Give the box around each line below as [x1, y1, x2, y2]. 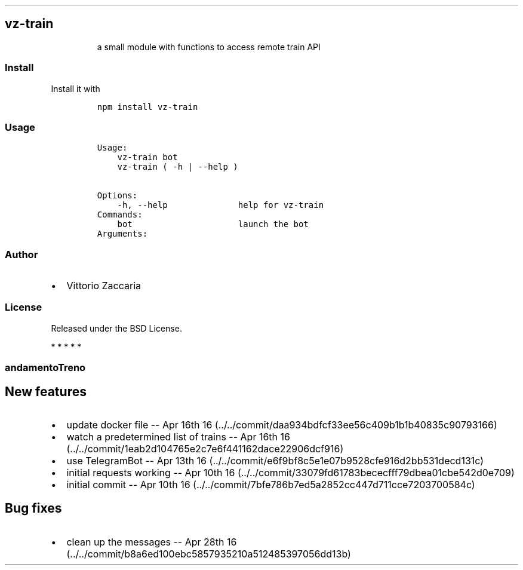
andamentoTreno [5, 361, 86, 374]
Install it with [51, 83, 100, 94]
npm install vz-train [97, 102, 198, 112]
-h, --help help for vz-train [117, 200, 324, 210]
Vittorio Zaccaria [66, 280, 141, 292]
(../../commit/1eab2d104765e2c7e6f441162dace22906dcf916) [66, 443, 344, 455]
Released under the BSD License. [51, 323, 182, 333]
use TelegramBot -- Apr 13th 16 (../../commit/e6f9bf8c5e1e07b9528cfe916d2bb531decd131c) [66, 455, 484, 467]
